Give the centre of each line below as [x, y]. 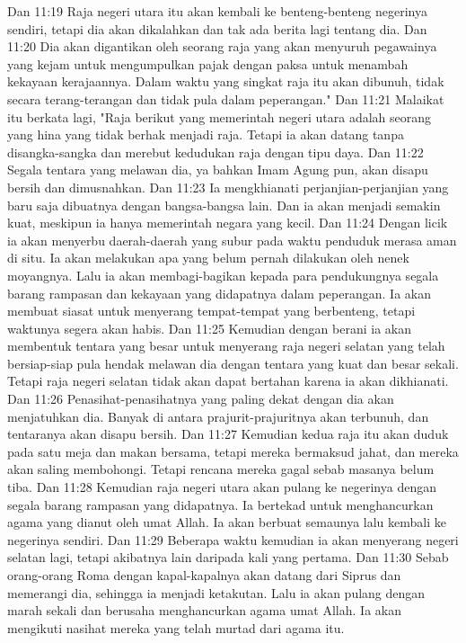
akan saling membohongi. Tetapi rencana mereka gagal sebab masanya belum [221, 469]
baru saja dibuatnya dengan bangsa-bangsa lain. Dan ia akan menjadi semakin [224, 205]
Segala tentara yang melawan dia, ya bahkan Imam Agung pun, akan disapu [218, 170]
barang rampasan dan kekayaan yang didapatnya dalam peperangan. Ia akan [219, 293]
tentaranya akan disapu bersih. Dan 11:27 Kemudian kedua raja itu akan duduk [228, 434]
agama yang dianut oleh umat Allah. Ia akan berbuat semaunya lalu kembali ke [227, 522]
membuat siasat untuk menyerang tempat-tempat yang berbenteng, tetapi [211, 311]
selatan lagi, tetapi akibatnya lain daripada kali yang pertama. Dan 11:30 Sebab [228, 557]
